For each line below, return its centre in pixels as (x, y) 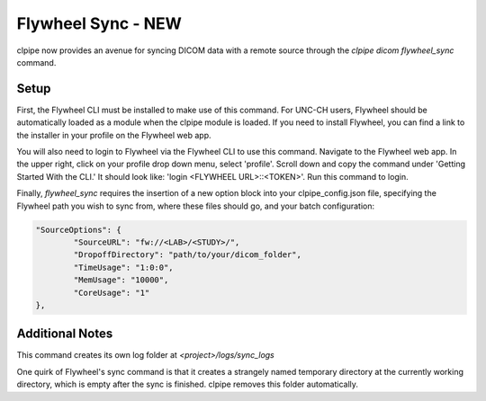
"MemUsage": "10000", (121, 280)
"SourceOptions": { (78, 230)
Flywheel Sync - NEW (99, 23)
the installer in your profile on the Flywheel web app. (114, 135)
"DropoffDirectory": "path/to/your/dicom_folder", (187, 255)
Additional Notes (65, 334)
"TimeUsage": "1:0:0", (124, 267)
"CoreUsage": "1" (112, 293)
